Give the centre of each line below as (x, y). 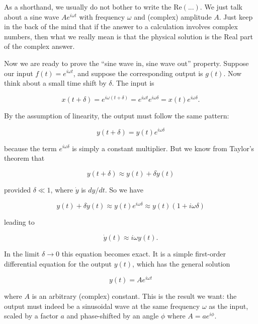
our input (19, 73)
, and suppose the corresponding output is (138, 73)
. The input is (133, 83)
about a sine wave (32, 16)
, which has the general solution (181, 263)
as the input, (229, 306)
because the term (30, 148)
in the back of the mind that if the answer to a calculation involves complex (121, 26)
